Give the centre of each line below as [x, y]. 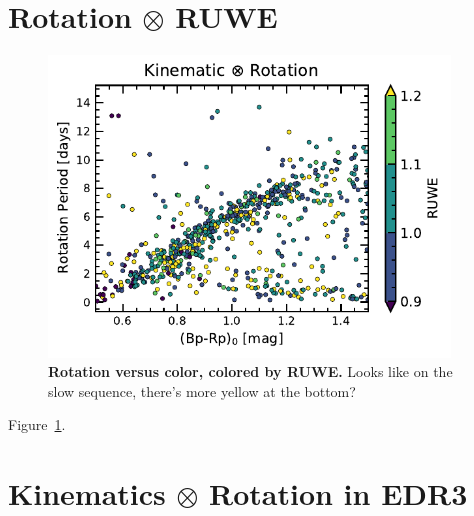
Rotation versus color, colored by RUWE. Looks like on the [250, 371]
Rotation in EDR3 [338, 493]
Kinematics [87, 493]
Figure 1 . [37, 424]
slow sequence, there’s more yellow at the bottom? [202, 390]
